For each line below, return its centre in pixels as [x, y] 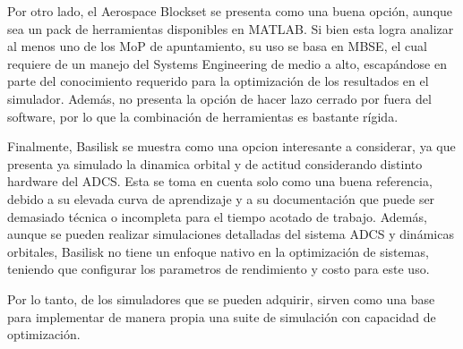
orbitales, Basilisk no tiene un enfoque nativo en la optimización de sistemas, [218, 251]
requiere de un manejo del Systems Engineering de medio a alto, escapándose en [227, 63]
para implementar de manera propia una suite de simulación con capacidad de [222, 316]
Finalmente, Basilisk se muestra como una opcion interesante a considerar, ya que [231, 146]
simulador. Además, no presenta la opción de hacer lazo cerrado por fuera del [219, 98]
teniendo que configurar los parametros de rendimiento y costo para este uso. [219, 269]
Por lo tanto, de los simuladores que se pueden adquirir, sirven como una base [221, 298]
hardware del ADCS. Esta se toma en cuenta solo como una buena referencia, [220, 181]
